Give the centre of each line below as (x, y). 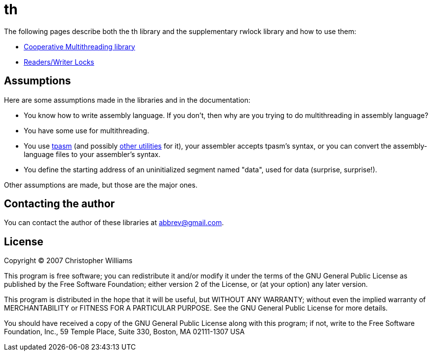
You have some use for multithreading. (86, 130)
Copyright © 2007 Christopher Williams (68, 261)
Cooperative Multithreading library (79, 46)
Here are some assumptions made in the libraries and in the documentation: (127, 100)
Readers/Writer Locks (59, 62)
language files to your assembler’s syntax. (92, 154)
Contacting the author (59, 204)
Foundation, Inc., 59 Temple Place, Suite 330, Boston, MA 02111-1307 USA (124, 332)
